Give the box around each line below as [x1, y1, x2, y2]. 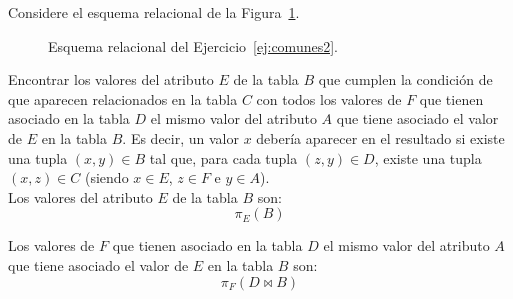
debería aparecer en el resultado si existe [256, 127, 505, 148]
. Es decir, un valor [122, 127, 239, 148]
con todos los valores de [256, 88, 402, 109]
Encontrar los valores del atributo [8, 69, 214, 90]
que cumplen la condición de [318, 69, 493, 90]
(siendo [85, 167, 129, 188]
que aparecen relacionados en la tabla [8, 88, 238, 109]
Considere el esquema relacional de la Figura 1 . [8, 2, 300, 22]
